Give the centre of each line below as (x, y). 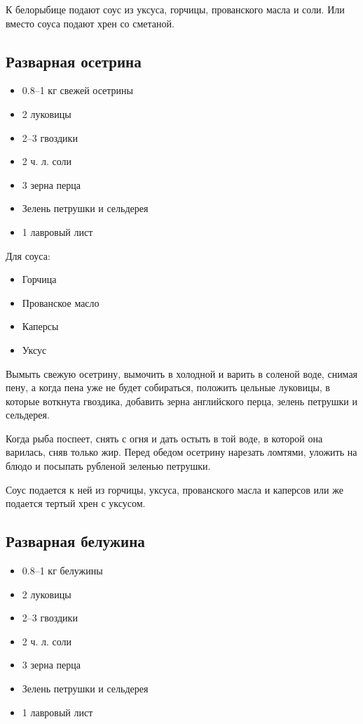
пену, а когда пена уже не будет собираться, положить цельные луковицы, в (168, 387)
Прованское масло (61, 302)
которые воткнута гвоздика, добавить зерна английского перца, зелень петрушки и (181, 401)
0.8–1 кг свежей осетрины (77, 90)
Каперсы (40, 326)
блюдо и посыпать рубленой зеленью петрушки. (108, 466)
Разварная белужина (75, 541)
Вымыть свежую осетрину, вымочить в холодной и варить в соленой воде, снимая (182, 373)
